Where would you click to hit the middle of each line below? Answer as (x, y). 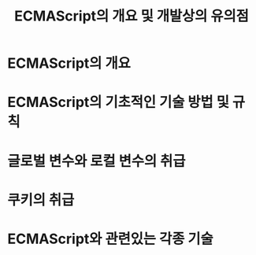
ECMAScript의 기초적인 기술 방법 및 (119, 102)
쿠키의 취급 (41, 200)
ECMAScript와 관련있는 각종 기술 (110, 239)
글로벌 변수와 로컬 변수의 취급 (96, 161)
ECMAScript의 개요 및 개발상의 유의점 (132, 16)
